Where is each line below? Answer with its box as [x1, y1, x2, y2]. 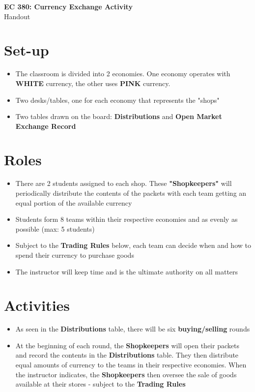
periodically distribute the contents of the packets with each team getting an [15, 188, 247, 198]
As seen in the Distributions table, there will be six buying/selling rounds [15, 324, 250, 334]
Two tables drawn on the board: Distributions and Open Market [15, 111, 222, 121]
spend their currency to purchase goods [15, 249, 134, 260]
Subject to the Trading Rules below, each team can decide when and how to [15, 240, 251, 250]
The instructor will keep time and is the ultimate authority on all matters [15, 266, 238, 276]
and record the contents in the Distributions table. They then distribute [15, 350, 239, 360]
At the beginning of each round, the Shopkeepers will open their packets [15, 340, 239, 350]
